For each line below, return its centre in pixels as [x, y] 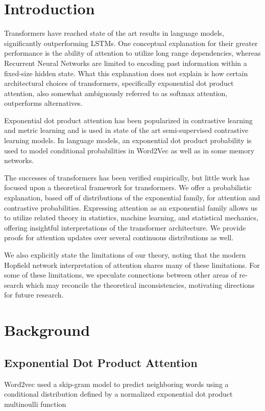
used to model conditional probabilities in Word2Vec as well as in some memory [129, 150]
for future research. [34, 295]
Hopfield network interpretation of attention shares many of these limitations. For [132, 265]
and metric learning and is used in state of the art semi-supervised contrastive [126, 130]
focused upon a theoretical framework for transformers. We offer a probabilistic [128, 187]
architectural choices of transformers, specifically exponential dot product [119, 83]
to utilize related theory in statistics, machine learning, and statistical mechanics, [131, 218]
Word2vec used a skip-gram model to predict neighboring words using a [116, 384]
